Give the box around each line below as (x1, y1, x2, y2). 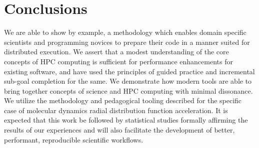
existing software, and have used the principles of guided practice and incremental (4, 66, 255, 76)
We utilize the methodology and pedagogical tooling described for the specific (4, 95, 242, 106)
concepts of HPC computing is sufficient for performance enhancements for (4, 56, 233, 66)
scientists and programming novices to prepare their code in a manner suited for (4, 36, 250, 47)
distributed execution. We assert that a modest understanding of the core (4, 46, 229, 57)
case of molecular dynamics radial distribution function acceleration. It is (4, 105, 228, 115)
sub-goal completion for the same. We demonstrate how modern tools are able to (4, 76, 252, 86)
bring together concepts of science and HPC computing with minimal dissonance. (4, 85, 253, 96)
